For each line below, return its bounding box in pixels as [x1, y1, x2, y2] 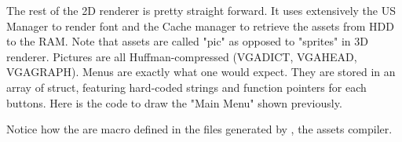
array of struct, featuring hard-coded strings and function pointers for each [6, 78, 367, 95]
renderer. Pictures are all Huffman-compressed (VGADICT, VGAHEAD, [6, 48, 357, 64]
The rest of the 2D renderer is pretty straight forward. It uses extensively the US [6, 2, 396, 18]
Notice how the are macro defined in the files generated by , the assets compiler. [6, 121, 393, 137]
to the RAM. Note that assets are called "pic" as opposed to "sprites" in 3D [6, 33, 368, 49]
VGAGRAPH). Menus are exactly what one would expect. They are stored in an [6, 64, 396, 80]
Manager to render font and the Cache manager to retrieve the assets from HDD [6, 17, 394, 34]
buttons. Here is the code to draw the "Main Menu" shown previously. [6, 94, 342, 111]
